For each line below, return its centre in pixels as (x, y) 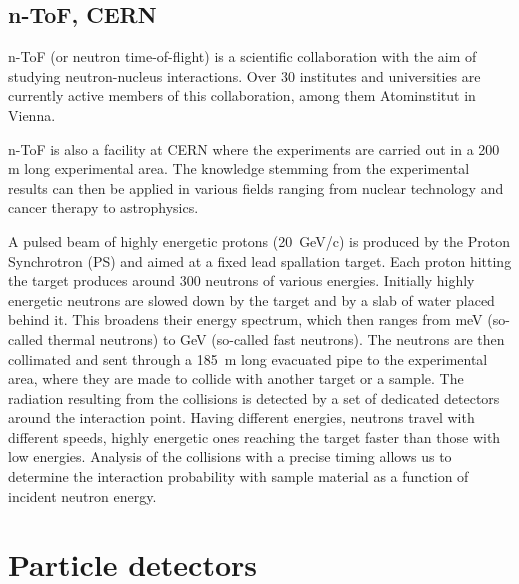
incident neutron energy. (82, 495)
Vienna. (32, 114)
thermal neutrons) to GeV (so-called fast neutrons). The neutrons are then (276, 338)
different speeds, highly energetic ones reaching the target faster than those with (254, 436)
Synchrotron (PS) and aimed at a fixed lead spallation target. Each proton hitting (260, 260)
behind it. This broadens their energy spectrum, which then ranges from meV (245, 319)
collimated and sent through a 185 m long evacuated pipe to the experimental (248, 358)
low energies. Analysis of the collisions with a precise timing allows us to (230, 456)
